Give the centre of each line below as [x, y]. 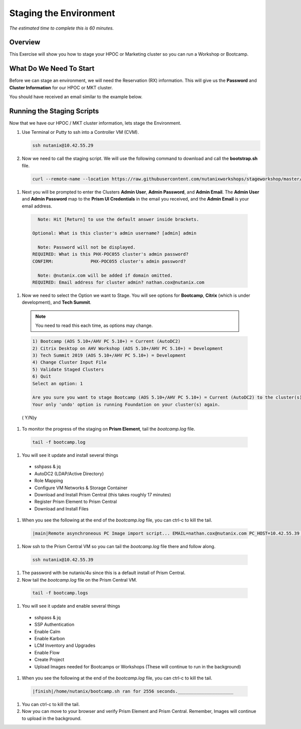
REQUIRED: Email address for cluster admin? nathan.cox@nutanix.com [118, 283]
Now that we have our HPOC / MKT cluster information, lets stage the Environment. [95, 123]
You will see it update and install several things [70, 455]
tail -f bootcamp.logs [60, 593]
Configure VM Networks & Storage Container [81, 488]
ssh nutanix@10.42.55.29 [63, 146]
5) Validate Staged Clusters [68, 369]
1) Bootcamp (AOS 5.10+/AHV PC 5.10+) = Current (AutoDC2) [106, 341]
